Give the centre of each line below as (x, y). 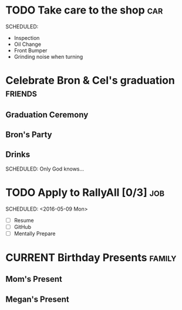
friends (21, 93)
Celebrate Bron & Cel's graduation (90, 81)
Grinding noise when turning (48, 56)
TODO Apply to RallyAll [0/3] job (85, 192)
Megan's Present (38, 299)
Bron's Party (29, 134)
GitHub (23, 226)
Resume (24, 220)
